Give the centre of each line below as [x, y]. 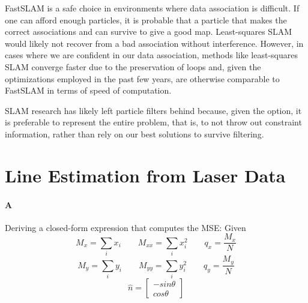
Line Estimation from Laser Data [145, 175]
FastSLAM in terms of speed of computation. [88, 90]
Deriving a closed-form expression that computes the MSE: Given [125, 227]
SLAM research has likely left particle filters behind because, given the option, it [153, 110]
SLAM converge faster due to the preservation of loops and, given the [133, 66]
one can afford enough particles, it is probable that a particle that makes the [146, 19]
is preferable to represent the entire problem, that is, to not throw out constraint [153, 122]
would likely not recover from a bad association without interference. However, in [154, 43]
